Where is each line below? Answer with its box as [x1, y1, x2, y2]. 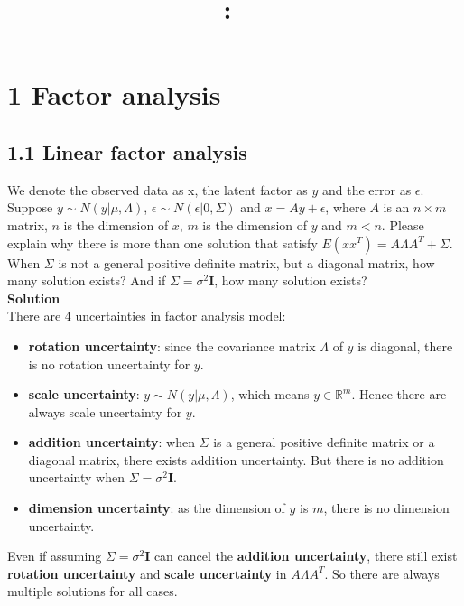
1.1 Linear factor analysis [7, 137, 247, 165]
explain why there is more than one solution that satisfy [7, 233, 318, 252]
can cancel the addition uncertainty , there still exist [153, 546, 458, 565]
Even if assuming [7, 546, 102, 565]
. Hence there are [351, 385, 447, 404]
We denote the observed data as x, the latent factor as [7, 180, 308, 199]
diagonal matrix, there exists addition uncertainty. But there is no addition [28, 450, 444, 469]
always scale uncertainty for [28, 402, 182, 421]
